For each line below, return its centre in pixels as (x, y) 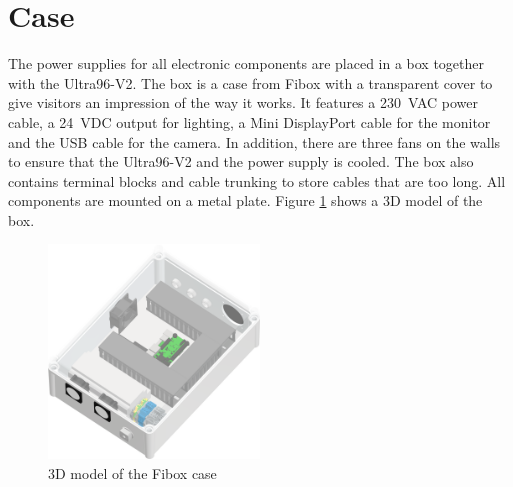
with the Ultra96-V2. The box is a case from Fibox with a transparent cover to (250, 82)
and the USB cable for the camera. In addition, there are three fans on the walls (254, 141)
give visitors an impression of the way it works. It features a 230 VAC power (243, 102)
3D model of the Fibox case (132, 472)
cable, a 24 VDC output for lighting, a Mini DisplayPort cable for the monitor (249, 121)
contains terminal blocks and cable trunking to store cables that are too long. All (257, 180)
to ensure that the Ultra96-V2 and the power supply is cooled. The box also (241, 161)
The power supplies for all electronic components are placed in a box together (246, 63)
